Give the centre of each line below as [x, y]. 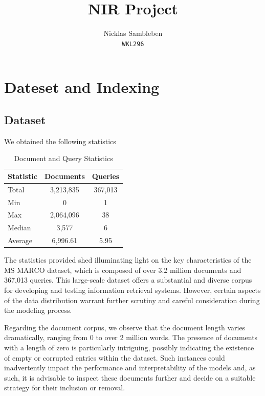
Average [20, 240]
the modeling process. [38, 310]
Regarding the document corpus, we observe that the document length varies [125, 327]
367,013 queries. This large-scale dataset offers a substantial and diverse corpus [128, 280]
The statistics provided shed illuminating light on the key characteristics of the [128, 260]
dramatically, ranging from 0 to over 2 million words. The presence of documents [131, 337]
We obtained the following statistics [60, 141]
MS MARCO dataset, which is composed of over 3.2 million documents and [123, 270]
